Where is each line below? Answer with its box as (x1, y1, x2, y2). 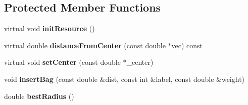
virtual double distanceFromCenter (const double (4, 40, 166, 50)
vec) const (171, 40, 203, 50)
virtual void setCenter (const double (4, 57, 121, 67)
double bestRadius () (4, 90, 74, 101)
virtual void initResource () (4, 23, 95, 34)
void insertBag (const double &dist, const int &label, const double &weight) (4, 73, 245, 84)
